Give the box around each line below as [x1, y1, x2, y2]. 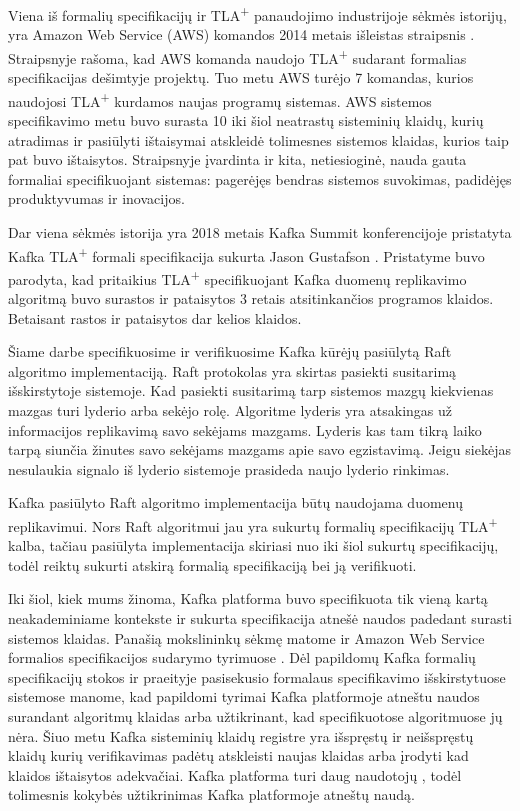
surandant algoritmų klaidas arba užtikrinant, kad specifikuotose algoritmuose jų [8, 705, 503, 726]
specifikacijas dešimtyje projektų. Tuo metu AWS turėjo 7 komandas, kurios [8, 67, 474, 88]
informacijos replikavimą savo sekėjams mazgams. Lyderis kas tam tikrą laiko [8, 419, 482, 440]
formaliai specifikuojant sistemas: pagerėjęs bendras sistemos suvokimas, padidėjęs [8, 168, 512, 189]
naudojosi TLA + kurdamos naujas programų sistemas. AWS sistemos [8, 87, 432, 111]
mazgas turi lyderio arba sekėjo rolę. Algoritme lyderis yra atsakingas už [8, 399, 452, 420]
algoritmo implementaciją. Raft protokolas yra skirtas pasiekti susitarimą [8, 360, 457, 381]
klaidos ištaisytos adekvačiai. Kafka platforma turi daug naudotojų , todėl [8, 764, 462, 785]
